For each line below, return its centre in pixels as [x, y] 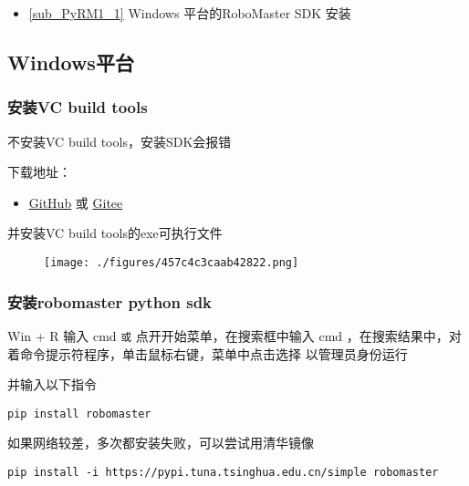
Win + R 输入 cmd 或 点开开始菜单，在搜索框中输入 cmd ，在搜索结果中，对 [234, 335]
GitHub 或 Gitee [76, 202]
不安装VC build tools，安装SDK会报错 [120, 141]
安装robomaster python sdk [110, 301]
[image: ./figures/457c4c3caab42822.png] [172, 262]
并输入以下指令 [52, 384]
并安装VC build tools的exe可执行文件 [115, 233]
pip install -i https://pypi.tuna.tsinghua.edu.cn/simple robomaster [223, 472]
